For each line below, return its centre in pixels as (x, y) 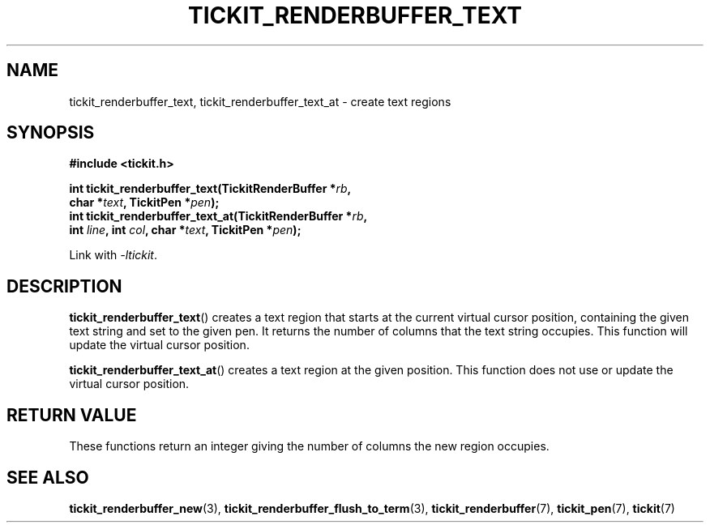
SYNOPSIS (51, 133)
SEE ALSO (48, 477)
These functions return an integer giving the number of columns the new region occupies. (309, 446)
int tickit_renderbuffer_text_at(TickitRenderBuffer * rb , (218, 216)
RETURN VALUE (72, 415)
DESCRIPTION (64, 286)
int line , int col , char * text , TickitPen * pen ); (185, 230)
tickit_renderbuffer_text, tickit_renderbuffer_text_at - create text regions (260, 101)
